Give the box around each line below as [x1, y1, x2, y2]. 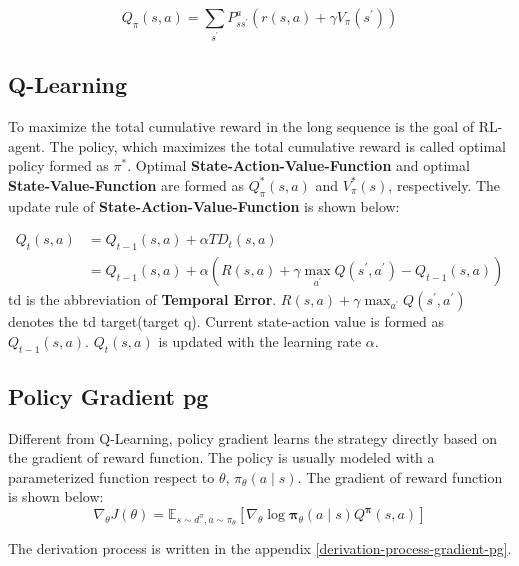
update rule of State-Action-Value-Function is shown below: [8, 195, 400, 216]
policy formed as [8, 155, 109, 176]
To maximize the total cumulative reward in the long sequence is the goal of [8, 116, 475, 137]
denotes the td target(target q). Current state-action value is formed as [8, 311, 445, 332]
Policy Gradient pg [8, 380, 209, 411]
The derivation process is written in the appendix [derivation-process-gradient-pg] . [8, 538, 512, 559]
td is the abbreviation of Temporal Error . [8, 289, 277, 310]
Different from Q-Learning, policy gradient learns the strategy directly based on [8, 427, 497, 448]
